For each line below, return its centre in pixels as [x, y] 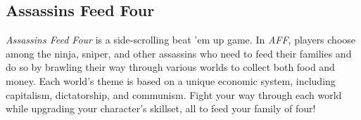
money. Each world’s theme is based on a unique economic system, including [171, 80]
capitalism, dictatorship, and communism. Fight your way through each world [174, 94]
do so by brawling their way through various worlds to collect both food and [170, 67]
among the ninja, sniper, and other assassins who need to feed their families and [179, 53]
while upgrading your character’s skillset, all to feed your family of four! [161, 108]
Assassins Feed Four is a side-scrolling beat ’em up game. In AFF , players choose [181, 40]
